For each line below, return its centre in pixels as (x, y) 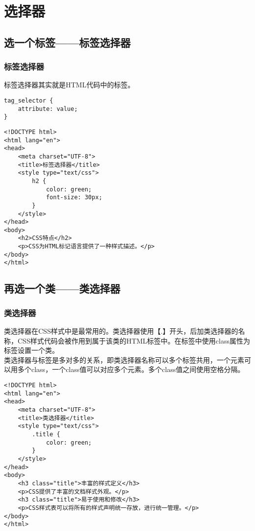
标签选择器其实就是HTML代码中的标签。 (69, 85)
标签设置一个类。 (31, 350)
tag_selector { (29, 100)
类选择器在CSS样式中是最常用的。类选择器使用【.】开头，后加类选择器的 (121, 331)
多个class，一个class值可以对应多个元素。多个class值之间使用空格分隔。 (131, 369)
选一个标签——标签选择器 (67, 42)
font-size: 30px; (74, 198)
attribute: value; (48, 109)
